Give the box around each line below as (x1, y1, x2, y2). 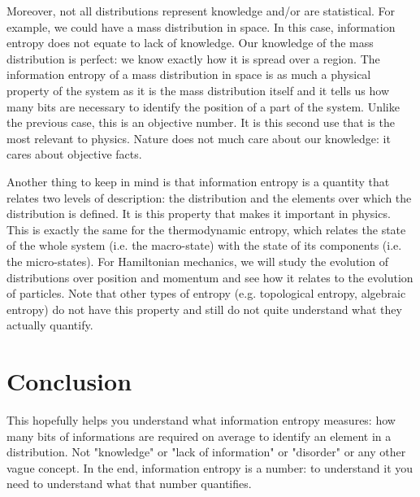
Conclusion (6, 364, 132, 398)
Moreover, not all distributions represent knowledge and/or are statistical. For (6, 2, 396, 19)
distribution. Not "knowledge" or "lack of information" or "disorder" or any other (6, 443, 406, 460)
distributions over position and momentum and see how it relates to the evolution (6, 268, 414, 286)
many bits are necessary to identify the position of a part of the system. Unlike (6, 98, 400, 115)
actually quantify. (6, 316, 93, 334)
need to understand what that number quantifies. (6, 475, 252, 492)
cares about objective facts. (6, 146, 142, 163)
